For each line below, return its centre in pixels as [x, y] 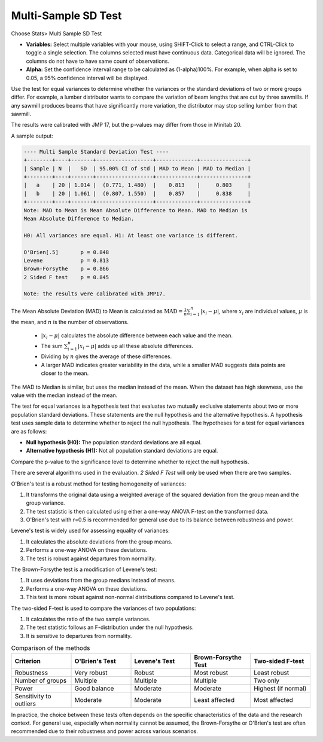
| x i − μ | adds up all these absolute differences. [136, 346]
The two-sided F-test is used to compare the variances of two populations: [103, 608]
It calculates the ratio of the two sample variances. [88, 619]
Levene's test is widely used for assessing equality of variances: [90, 531]
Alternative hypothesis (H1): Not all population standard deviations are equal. [122, 451]
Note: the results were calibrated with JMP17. [95, 294]
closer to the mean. [65, 373]
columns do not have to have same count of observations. [98, 61]
